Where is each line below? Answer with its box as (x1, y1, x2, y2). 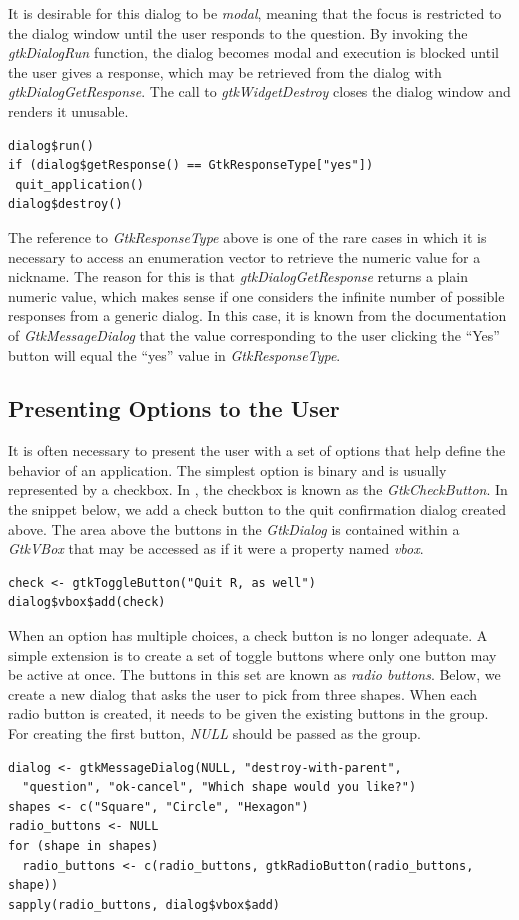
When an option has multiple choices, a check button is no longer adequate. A (8, 625, 488, 646)
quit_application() (15, 177, 145, 192)
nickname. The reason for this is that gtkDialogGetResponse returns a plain (8, 266, 468, 287)
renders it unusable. (8, 100, 129, 121)
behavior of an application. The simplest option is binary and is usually (8, 459, 447, 480)
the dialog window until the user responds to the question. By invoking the (8, 22, 468, 43)
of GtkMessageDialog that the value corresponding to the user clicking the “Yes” (8, 324, 500, 345)
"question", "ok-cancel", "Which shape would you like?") (22, 780, 417, 795)
